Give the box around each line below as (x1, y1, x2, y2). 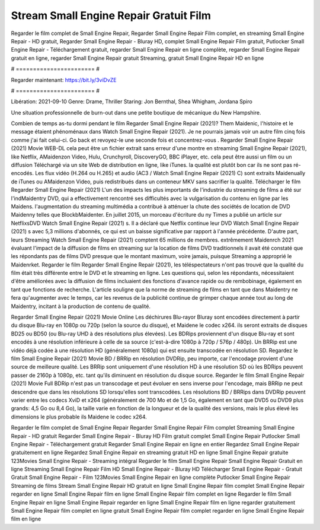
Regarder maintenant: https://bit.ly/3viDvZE (11, 76, 117, 83)
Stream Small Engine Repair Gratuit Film (11, 9, 212, 22)
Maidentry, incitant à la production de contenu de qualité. (11, 303, 151, 310)
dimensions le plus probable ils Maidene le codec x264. (11, 413, 148, 420)
